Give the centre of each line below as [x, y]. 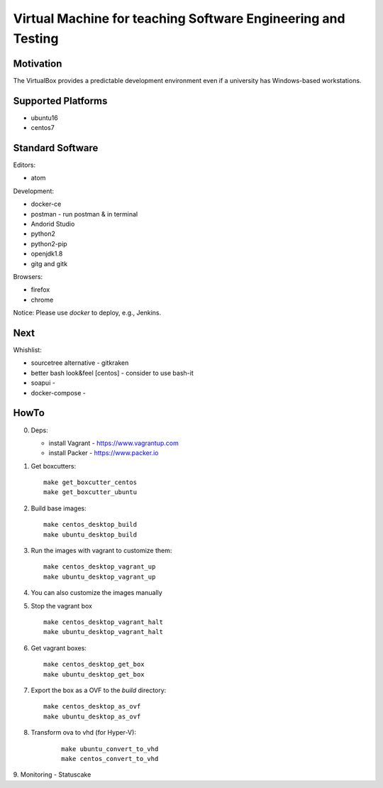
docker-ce [46, 204]
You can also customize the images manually [96, 593]
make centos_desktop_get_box [94, 664]
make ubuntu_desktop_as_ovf [92, 716]
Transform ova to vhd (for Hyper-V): [83, 733]
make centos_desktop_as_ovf [92, 707]
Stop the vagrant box [61, 606]
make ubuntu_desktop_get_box [94, 674]
